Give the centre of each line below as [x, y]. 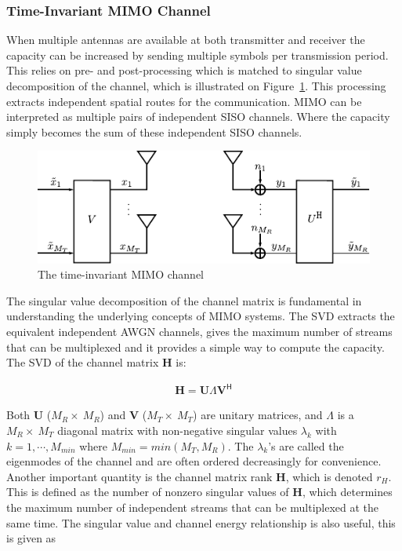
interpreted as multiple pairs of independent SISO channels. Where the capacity [198, 117]
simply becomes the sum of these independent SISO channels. [154, 131]
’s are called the [306, 445]
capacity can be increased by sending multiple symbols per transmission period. [197, 55]
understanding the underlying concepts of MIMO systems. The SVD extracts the [201, 316]
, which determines [347, 492]
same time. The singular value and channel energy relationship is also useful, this [201, 522]
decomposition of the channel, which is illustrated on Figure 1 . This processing [196, 86]
